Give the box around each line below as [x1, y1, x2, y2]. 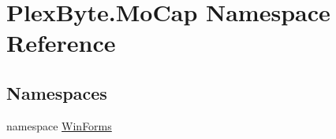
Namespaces [6, 80, 107, 104]
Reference [6, 27, 116, 59]
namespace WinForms [6, 117, 112, 134]
